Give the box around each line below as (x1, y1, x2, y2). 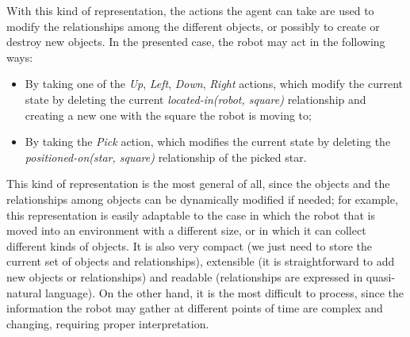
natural (6, 284, 42, 301)
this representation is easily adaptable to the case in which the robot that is (6, 206, 375, 223)
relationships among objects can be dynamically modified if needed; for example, (6, 190, 398, 207)
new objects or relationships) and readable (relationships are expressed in (6, 268, 363, 285)
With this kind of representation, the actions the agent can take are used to (6, 2, 374, 18)
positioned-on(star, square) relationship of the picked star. (25, 148, 307, 165)
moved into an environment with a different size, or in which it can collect (6, 222, 366, 239)
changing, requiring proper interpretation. (6, 315, 209, 331)
